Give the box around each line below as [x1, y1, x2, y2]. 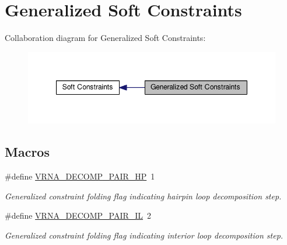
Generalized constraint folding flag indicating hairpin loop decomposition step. [5, 189, 282, 202]
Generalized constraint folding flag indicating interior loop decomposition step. [5, 229, 283, 241]
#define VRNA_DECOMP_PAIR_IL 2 [5, 209, 152, 222]
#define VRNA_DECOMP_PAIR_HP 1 [5, 170, 155, 182]
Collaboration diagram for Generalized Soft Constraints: [5, 32, 206, 44]
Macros [5, 143, 50, 161]
